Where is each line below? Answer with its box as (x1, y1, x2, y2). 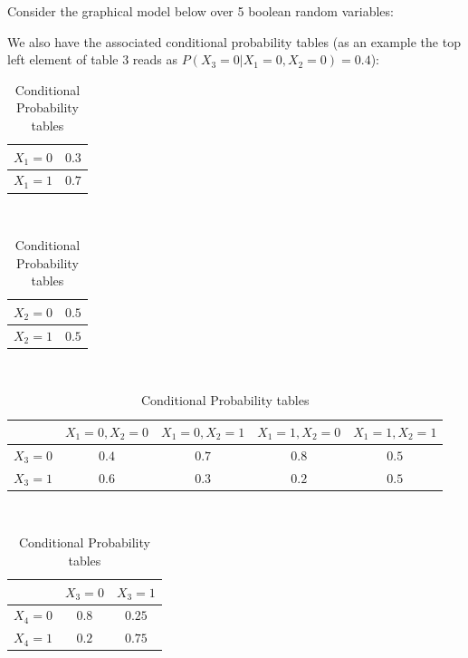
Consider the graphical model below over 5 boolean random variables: (7, 2, 394, 20)
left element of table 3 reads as (7, 50, 177, 69)
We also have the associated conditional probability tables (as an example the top (7, 32, 461, 51)
